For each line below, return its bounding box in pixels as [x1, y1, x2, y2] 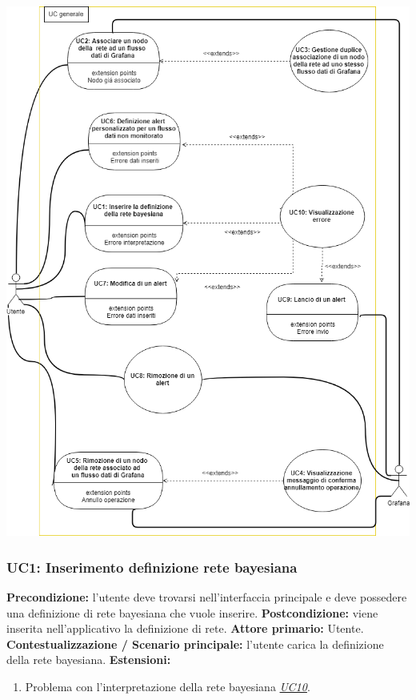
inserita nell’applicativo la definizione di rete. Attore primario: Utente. [6, 620, 364, 637]
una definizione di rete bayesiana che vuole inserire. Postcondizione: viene [6, 604, 378, 621]
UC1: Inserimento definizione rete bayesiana [6, 557, 298, 577]
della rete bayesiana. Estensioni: [6, 651, 171, 668]
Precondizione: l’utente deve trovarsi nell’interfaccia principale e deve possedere [6, 589, 407, 605]
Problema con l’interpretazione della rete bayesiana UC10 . [25, 678, 310, 694]
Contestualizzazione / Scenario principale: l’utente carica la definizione [6, 635, 384, 652]
